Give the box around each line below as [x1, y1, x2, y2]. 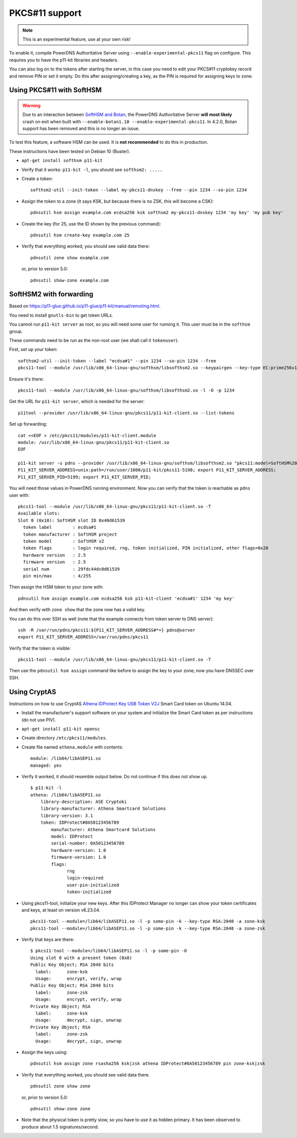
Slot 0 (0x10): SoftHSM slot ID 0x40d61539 [18, 517, 125, 523]
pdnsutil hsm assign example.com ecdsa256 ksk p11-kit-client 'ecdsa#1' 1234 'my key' [18, 595, 235, 601]
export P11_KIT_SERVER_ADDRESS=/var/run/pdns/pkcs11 [18, 634, 148, 640]
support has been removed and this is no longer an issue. [22, 125, 140, 131]
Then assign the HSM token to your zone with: [9, 584, 104, 590]
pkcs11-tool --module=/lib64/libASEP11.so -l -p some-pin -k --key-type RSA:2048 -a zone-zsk [30, 925, 265, 931]
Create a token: [21, 176, 53, 182]
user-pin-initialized [67, 882, 119, 888]
